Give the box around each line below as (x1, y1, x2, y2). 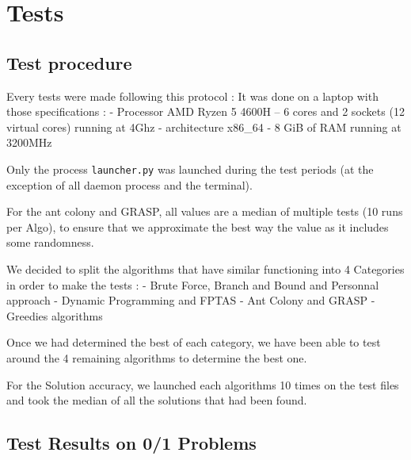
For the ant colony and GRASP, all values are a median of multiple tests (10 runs (6, 203, 403, 220)
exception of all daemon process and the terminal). (6, 176, 253, 193)
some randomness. (6, 234, 94, 251)
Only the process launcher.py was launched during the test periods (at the (6, 160, 374, 177)
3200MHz (6, 134, 52, 151)
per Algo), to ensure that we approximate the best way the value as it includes (6, 218, 389, 235)
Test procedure (6, 50, 132, 75)
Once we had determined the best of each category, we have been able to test (6, 334, 381, 351)
